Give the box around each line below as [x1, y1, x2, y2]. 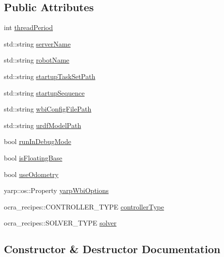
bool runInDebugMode [4, 136, 71, 146]
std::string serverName [4, 38, 71, 48]
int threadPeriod [4, 22, 53, 32]
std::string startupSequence [4, 87, 85, 97]
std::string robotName [4, 55, 69, 65]
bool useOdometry [4, 169, 59, 179]
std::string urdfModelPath [4, 120, 81, 130]
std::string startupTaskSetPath [4, 71, 96, 81]
